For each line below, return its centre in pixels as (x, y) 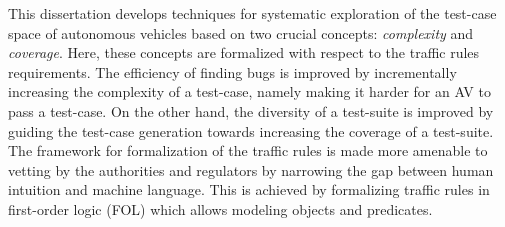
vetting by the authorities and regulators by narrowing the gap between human (251, 169)
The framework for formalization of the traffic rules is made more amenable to (248, 150)
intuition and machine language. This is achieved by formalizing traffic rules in (249, 189)
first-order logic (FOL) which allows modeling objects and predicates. (220, 208)
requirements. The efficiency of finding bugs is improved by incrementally (232, 71)
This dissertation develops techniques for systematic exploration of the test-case (252, 13)
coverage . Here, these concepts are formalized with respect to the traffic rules (244, 52)
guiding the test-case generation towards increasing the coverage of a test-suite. (251, 130)
